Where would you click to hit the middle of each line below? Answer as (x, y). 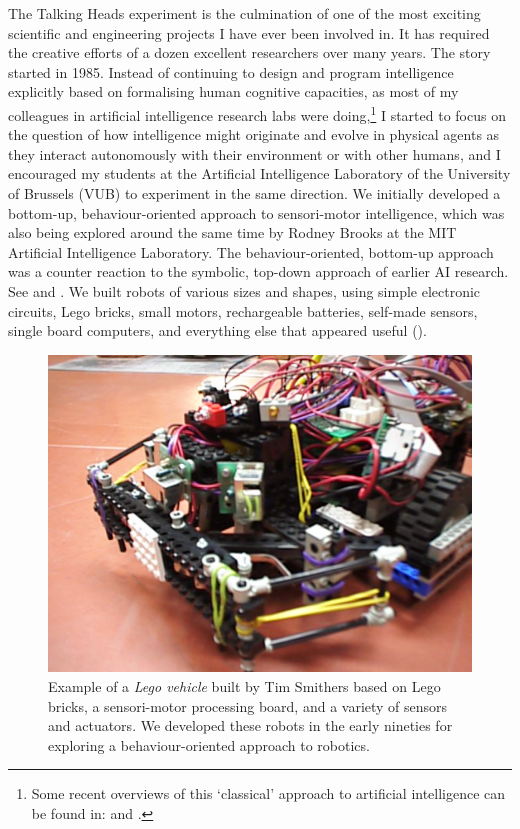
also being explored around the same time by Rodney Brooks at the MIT (232, 232)
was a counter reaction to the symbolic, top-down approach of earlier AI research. (258, 271)
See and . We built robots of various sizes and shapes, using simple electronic (244, 290)
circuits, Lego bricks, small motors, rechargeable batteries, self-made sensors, (243, 310)
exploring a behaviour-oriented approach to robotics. (209, 744)
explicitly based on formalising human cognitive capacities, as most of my (233, 91)
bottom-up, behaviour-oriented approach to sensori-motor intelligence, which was (256, 212)
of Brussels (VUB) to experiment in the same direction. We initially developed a (254, 193)
